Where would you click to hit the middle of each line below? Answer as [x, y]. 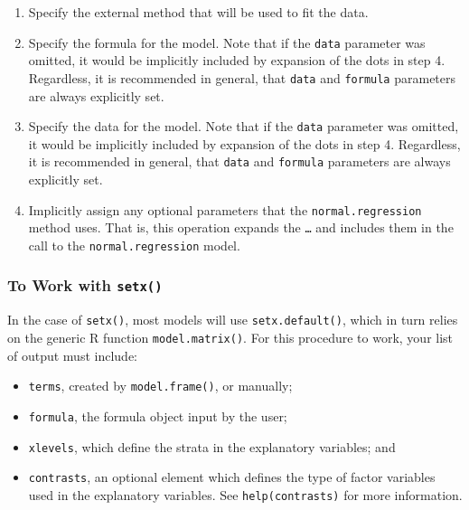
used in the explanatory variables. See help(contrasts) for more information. [245, 494]
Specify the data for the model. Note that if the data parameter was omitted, [244, 126]
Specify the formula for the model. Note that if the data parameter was [227, 42]
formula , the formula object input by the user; [158, 416]
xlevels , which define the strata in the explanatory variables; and [212, 446]
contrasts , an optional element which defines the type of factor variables [232, 477]
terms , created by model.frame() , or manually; [160, 386]
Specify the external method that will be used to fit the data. [198, 12]
